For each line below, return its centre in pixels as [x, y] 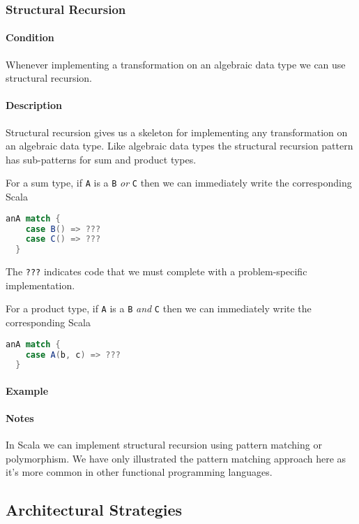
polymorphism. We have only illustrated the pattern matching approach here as [176, 458]
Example [27, 390]
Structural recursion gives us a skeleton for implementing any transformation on [177, 132]
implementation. [40, 285]
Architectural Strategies [94, 510]
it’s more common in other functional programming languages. [139, 472]
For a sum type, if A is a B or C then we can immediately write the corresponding [179, 183]
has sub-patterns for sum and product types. [101, 159]
